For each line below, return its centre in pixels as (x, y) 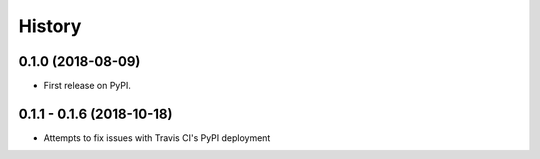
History (50, 26)
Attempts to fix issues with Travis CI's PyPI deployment (157, 137)
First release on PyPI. (87, 86)
